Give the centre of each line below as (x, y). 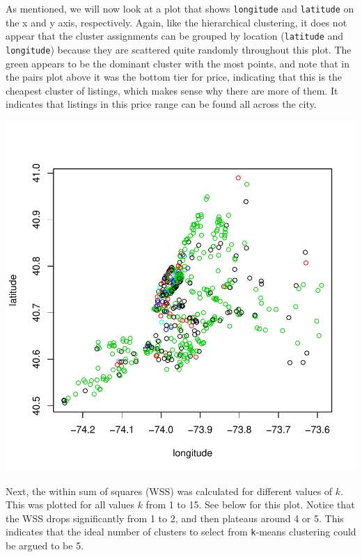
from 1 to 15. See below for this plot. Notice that (250, 504)
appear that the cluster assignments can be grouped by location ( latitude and (175, 36)
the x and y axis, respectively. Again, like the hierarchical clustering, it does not (176, 22)
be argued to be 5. (45, 545)
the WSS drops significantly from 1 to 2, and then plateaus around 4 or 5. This (175, 518)
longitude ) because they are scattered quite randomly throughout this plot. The (179, 49)
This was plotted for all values (70, 504)
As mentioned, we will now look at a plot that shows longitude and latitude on (180, 8)
